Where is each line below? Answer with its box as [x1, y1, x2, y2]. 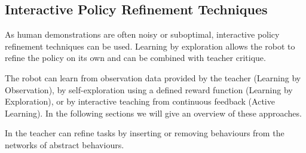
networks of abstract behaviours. [5, 138, 124, 151]
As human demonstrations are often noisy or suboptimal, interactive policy [5, 28, 280, 41]
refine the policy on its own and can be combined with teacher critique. [5, 51, 266, 64]
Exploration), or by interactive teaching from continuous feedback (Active [5, 95, 275, 108]
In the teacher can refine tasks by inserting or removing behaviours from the [5, 127, 284, 139]
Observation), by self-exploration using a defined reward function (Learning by [5, 83, 293, 96]
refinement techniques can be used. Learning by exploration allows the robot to [5, 39, 295, 52]
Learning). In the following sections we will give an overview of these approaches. [5, 106, 302, 119]
